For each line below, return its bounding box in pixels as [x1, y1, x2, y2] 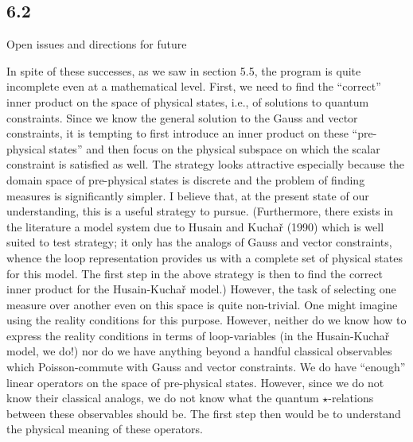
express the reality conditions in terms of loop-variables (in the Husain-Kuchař [6, 327, 390, 343]
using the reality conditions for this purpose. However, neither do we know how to [6, 312, 407, 328]
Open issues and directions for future [6, 36, 187, 52]
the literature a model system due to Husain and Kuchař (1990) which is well [6, 218, 384, 235]
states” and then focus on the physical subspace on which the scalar [49, 140, 380, 157]
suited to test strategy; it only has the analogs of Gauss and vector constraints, [6, 234, 392, 250]
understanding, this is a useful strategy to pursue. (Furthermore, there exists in [6, 203, 394, 219]
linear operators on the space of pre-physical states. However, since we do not [6, 374, 384, 390]
